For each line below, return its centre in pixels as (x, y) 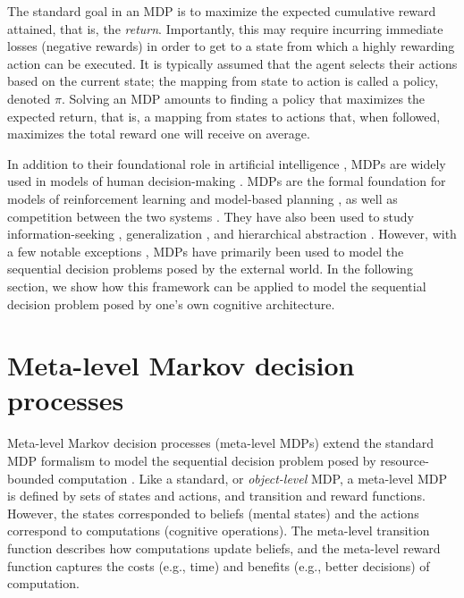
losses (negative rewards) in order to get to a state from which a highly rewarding (231, 46)
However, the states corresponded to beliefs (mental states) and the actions (213, 513)
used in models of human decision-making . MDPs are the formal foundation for (227, 181)
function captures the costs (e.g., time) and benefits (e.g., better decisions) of (219, 565)
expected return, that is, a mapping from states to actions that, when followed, (224, 116)
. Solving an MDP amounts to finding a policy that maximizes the (243, 98)
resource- (405, 460)
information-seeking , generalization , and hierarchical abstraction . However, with (232, 234)
